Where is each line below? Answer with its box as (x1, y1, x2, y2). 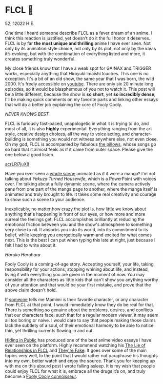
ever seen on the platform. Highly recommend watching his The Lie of (5, 342, 145, 348)
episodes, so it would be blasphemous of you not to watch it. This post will (5, 86, 155, 92)
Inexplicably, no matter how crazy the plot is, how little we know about (5, 206, 146, 212)
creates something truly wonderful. (5, 56, 76, 61)
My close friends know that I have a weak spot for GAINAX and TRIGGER (5, 65, 151, 71)
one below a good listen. (5, 151, 55, 158)
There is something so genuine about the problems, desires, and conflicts (5, 307, 153, 313)
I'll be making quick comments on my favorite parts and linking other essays (5, 96, 158, 102)
